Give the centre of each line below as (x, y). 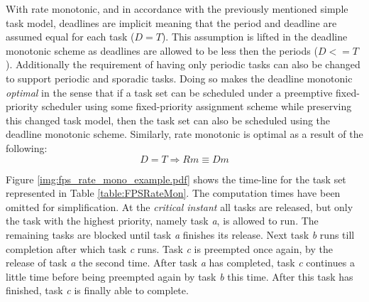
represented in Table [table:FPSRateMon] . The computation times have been (173, 193)
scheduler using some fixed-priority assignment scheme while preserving (197, 106)
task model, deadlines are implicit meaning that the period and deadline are (171, 22)
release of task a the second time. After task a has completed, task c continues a (180, 263)
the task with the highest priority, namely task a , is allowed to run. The (162, 221)
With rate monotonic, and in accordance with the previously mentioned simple (177, 9)
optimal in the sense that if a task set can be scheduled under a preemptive (169, 92)
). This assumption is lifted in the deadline (254, 37)
